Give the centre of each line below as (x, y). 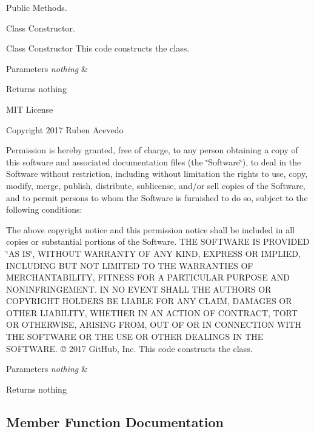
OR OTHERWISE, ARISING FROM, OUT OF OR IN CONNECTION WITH (154, 324)
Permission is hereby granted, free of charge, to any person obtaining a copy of (152, 150)
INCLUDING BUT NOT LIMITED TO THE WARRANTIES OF (130, 265)
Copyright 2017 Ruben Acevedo (65, 129)
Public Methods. (37, 7)
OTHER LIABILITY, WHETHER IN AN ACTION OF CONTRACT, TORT (152, 312)
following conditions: (44, 209)
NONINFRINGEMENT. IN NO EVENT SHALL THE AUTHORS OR (139, 289)
